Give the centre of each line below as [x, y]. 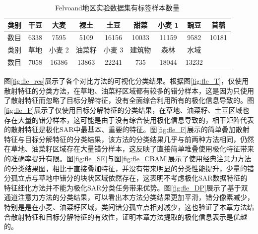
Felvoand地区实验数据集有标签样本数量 [117, 7]
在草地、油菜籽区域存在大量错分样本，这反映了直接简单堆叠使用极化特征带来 [129, 149]
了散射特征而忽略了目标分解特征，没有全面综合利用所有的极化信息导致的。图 [129, 100]
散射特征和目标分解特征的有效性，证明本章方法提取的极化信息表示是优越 [129, 216]
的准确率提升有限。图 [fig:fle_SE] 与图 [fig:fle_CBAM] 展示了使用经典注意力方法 [128, 158]
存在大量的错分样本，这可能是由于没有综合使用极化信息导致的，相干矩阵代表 [129, 119]
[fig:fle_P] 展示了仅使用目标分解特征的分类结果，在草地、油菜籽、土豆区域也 [127, 110]
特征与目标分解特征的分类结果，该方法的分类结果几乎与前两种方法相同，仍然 [129, 139]
